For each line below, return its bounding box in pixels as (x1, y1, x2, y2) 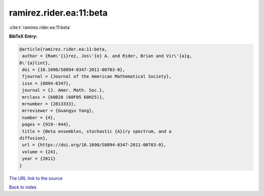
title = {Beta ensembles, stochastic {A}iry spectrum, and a (22, 129, 172, 134)
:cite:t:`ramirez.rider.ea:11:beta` (9, 24, 71, 30)
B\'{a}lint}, (19, 60, 51, 65)
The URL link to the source (9, 175, 63, 181)
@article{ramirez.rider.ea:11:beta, (19, 46, 108, 52)
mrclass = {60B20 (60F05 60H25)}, (22, 94, 105, 100)
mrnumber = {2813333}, (22, 101, 77, 107)
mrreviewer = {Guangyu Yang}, (22, 108, 95, 113)
